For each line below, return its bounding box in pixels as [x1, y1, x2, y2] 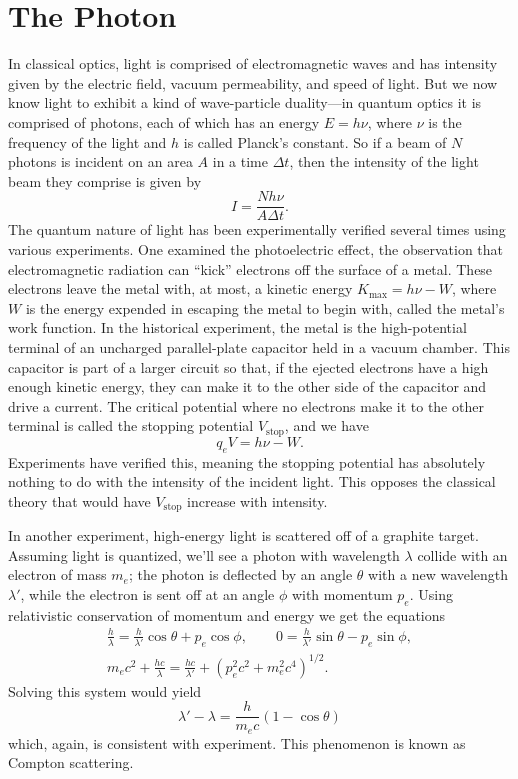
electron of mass [8, 564, 107, 585]
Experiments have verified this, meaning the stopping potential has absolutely [8, 451, 486, 472]
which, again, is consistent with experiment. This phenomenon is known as [8, 732, 466, 753]
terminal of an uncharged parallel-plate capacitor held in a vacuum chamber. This [8, 336, 510, 357]
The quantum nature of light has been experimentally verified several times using [8, 219, 506, 240]
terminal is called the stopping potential [8, 415, 254, 436]
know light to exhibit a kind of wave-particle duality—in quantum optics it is [8, 92, 482, 113]
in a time [212, 151, 268, 172]
